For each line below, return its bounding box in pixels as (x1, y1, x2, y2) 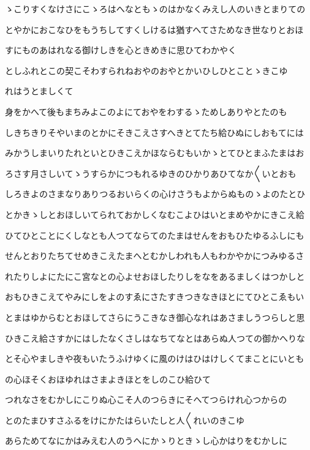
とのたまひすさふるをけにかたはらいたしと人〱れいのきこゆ (5, 413, 245, 426)
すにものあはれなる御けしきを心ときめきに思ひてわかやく (5, 43, 236, 56)
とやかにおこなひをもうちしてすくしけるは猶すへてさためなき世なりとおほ (5, 23, 304, 36)
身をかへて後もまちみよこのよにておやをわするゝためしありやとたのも (5, 105, 287, 118)
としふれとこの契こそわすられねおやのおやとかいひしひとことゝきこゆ (5, 64, 288, 77)
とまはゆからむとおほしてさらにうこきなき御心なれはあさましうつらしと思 (5, 310, 305, 323)
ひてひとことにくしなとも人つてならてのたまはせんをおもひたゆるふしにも (5, 228, 304, 241)
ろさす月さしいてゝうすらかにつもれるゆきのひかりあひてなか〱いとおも (5, 167, 297, 179)
